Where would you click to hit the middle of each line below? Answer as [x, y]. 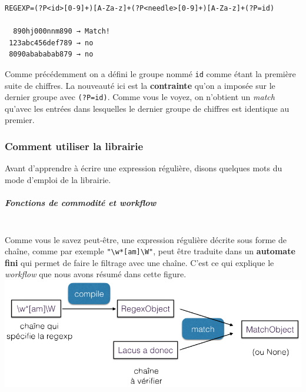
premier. [20, 120]
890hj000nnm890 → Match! [61, 31]
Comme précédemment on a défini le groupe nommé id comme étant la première [150, 73]
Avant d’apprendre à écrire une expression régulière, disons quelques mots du [144, 168]
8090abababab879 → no [51, 54]
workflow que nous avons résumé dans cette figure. [96, 274]
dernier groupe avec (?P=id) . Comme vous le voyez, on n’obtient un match [140, 97]
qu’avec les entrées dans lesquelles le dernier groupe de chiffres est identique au [147, 108]
